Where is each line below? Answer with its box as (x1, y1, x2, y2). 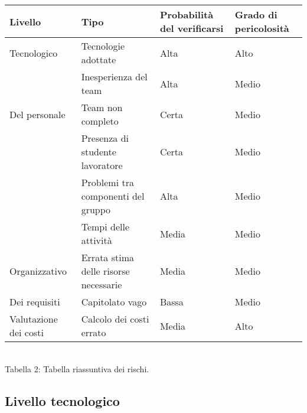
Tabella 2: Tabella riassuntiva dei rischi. (5, 362, 149, 375)
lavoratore (81, 158, 123, 172)
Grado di (234, 8, 277, 21)
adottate (81, 53, 116, 66)
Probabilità (159, 8, 214, 21)
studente (81, 145, 116, 158)
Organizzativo (9, 264, 67, 278)
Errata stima (81, 251, 134, 264)
